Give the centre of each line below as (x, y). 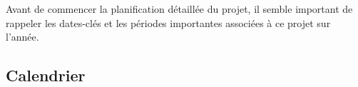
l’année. (22, 37)
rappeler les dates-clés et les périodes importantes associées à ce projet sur (168, 22)
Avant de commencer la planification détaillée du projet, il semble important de (179, 9)
